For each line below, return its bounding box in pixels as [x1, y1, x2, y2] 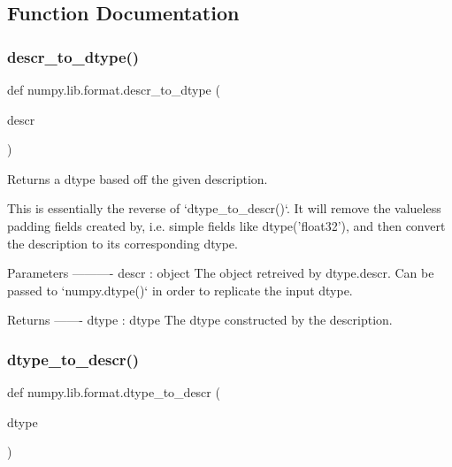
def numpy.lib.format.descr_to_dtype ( [7, 80, 220, 98]
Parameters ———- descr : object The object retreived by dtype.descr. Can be [7, 264, 434, 282]
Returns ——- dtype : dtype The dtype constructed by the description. [7, 310, 393, 329]
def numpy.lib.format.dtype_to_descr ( [7, 383, 220, 402]
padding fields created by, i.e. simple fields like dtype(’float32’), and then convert [7, 216, 446, 234]
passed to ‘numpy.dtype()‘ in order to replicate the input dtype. [7, 280, 353, 299]
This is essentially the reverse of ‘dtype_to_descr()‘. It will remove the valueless [7, 199, 441, 218]
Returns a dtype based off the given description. [7, 169, 268, 188]
